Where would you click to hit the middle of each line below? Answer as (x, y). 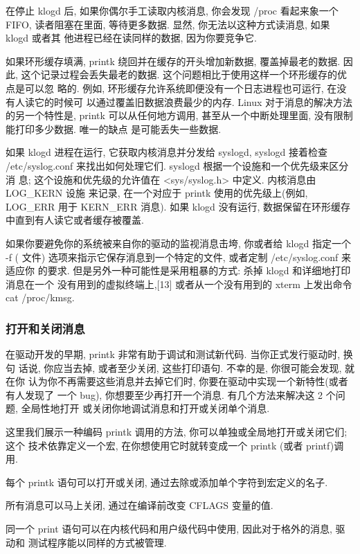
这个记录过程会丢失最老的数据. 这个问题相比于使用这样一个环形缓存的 (179, 74)
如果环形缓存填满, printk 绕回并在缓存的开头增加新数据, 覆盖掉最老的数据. (173, 61)
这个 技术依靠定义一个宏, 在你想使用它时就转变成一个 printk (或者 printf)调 (175, 445)
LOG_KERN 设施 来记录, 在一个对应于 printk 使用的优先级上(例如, (157, 193)
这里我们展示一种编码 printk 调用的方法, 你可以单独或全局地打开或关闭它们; (177, 432)
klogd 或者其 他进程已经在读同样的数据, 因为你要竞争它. (131, 38)
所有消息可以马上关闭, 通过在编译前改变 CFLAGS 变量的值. (139, 505)
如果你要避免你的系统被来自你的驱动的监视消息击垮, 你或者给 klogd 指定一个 (178, 243)
